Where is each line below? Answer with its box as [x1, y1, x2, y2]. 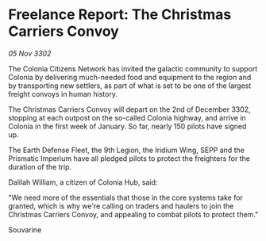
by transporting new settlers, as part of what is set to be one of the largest [8, 81, 252, 90]
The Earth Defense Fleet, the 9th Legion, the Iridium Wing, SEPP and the [8, 145, 245, 155]
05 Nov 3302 [8, 48, 52, 58]
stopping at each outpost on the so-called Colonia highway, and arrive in [8, 113, 246, 122]
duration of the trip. [8, 162, 72, 171]
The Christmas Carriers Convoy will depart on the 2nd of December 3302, [8, 105, 252, 114]
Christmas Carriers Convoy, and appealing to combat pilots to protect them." [8, 209, 259, 219]
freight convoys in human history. [8, 89, 118, 98]
